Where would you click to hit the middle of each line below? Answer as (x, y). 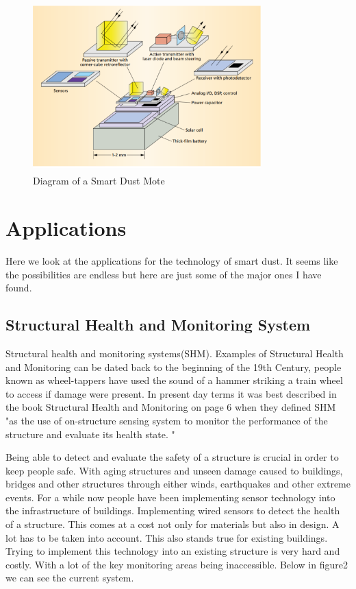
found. (19, 288)
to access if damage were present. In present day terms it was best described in (171, 393)
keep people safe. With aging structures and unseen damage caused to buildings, (174, 470)
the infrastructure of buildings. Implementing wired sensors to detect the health (173, 510)
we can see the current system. (70, 578)
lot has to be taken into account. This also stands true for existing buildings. (167, 537)
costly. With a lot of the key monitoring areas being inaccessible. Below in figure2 (177, 564)
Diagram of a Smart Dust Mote (99, 181)
